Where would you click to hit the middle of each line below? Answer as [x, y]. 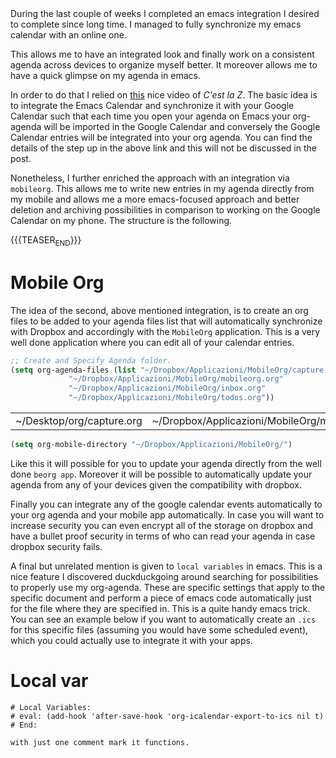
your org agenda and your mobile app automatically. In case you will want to [167, 514]
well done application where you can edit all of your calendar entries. [152, 342]
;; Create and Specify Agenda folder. [91, 360]
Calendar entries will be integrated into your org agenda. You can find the [161, 137]
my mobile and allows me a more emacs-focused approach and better [155, 199]
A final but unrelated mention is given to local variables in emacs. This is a [166, 566]
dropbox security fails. [56, 546]
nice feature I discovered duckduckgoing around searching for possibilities [164, 576]
